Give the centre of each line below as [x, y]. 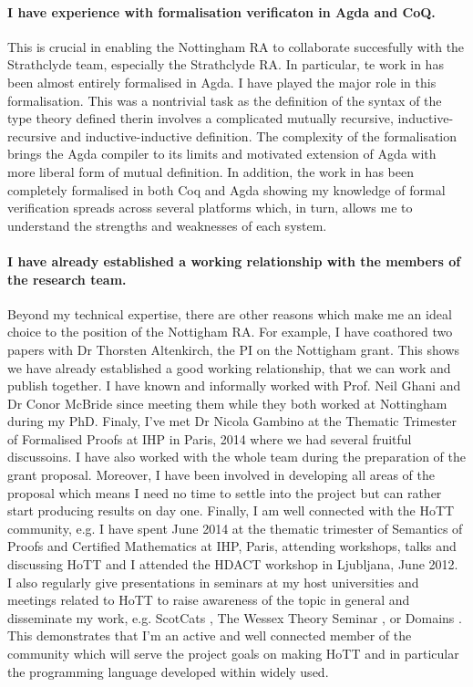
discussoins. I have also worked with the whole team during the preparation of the [236, 457]
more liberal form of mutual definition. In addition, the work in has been [211, 171]
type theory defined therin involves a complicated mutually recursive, [201, 118]
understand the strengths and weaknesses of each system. [167, 225]
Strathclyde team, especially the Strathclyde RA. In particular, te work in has [226, 64]
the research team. [67, 279]
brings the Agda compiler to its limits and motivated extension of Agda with [222, 154]
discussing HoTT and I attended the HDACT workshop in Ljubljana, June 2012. [233, 564]
